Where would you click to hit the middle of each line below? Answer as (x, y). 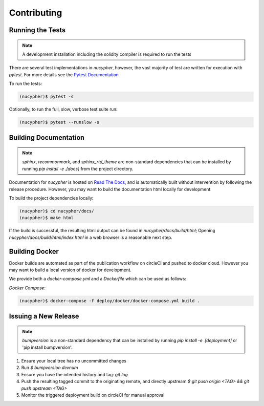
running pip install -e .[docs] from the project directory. (78, 169)
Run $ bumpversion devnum (50, 368)
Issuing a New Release (44, 316)
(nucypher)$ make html (46, 218)
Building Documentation (47, 138)
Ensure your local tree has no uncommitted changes (74, 361)
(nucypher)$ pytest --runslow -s (59, 122)
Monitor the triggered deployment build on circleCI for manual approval (93, 395)
